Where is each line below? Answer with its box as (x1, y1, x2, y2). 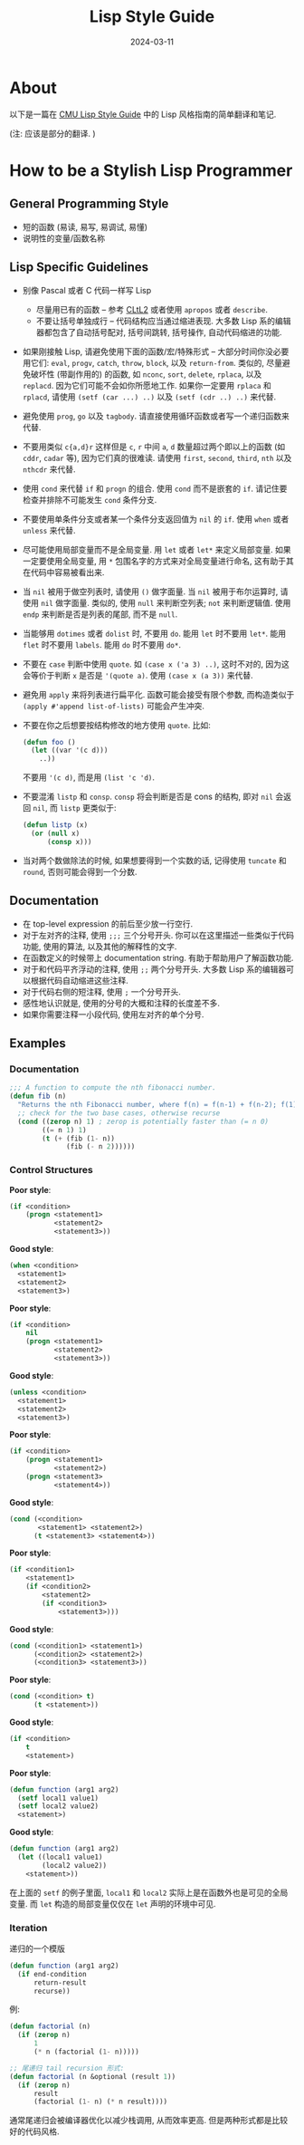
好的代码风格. (9, 2126, 61, 2137)
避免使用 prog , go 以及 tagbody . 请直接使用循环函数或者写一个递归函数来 (22, 410, 290, 421)
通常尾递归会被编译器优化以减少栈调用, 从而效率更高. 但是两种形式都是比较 (9, 2115, 288, 2126)
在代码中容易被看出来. (22, 566, 105, 577)
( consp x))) (46, 837, 92, 846)
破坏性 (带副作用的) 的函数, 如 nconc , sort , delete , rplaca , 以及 (30, 369, 262, 380)
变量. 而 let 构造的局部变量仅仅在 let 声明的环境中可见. (9, 1898, 216, 1909)
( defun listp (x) (22, 821, 89, 830)
